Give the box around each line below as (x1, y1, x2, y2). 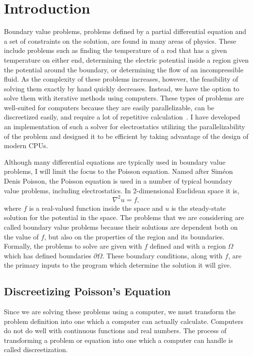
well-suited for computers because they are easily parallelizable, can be (4, 102, 214, 112)
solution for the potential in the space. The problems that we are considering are (4, 212, 244, 222)
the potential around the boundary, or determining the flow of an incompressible (4, 64, 244, 74)
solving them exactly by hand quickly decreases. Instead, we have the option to (4, 83, 239, 93)
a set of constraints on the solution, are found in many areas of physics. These (4, 35, 236, 46)
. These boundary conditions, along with (102, 250, 223, 260)
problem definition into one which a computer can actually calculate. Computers (4, 316, 243, 326)
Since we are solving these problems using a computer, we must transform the (4, 306, 236, 317)
